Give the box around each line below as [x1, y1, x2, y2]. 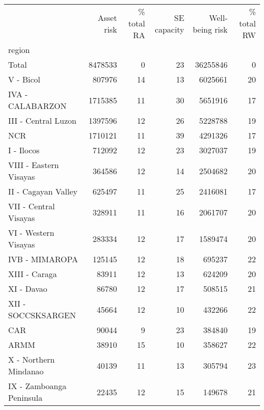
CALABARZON [8, 100, 67, 112]
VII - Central [8, 200, 55, 212]
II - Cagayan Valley [8, 185, 78, 197]
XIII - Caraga [8, 268, 57, 280]
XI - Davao [8, 283, 48, 294]
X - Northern [8, 353, 55, 365]
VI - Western [8, 227, 54, 238]
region [8, 44, 30, 56]
